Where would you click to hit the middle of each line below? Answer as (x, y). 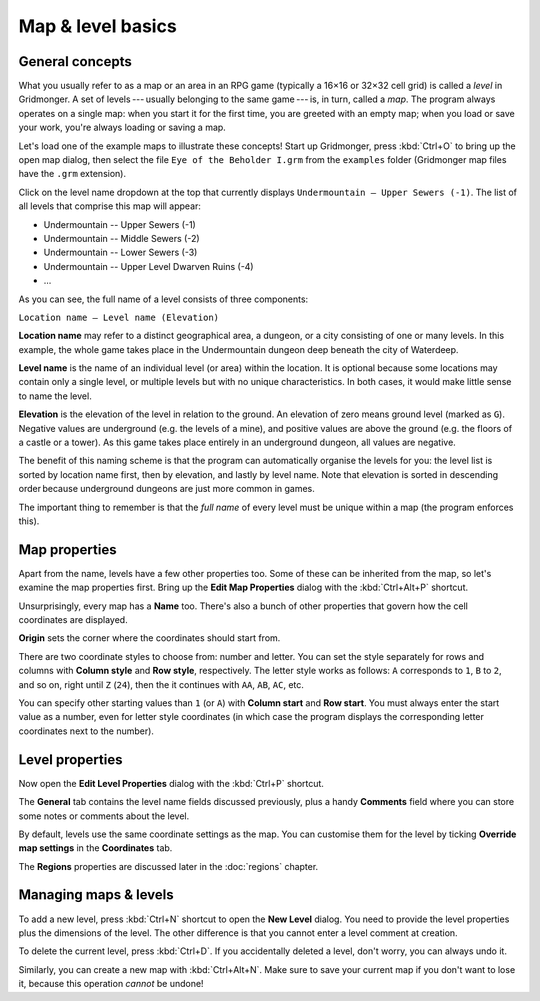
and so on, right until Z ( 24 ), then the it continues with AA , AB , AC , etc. (161, 684)
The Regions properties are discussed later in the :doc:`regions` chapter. (168, 866)
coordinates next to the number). (86, 731)
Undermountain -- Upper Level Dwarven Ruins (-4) (148, 266)
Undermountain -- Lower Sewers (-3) (120, 252)
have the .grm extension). (72, 174)
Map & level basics (97, 26)
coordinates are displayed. (73, 620)
